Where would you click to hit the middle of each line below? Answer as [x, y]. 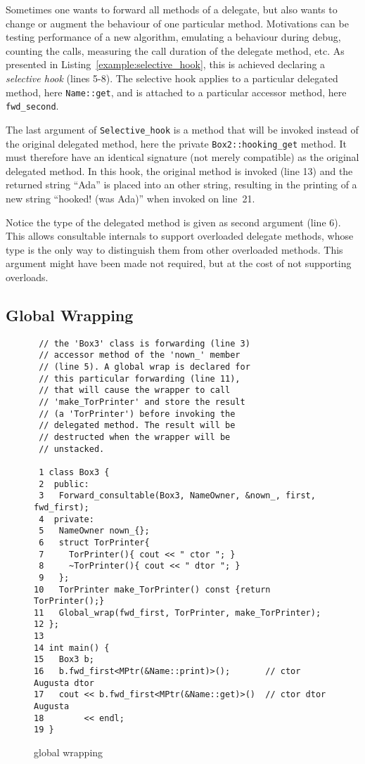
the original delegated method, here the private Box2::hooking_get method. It [177, 143]
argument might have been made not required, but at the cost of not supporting [179, 263]
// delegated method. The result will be [137, 426]
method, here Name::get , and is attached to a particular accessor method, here [176, 92]
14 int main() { [72, 648]
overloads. [27, 277]
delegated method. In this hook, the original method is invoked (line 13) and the [179, 170]
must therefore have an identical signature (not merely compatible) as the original [182, 157]
